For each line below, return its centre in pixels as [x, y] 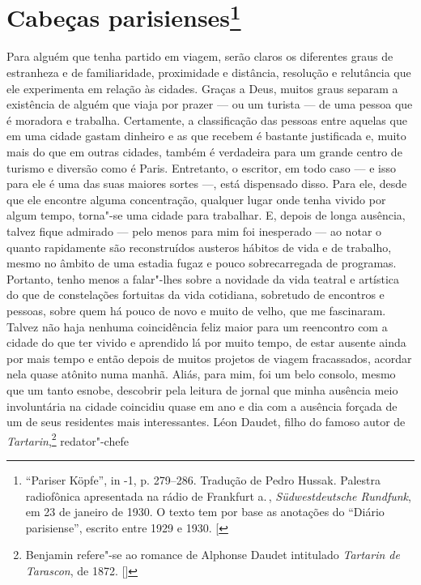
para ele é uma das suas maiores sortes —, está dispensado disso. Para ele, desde [207, 184]
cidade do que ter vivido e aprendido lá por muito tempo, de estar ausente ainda [206, 342]
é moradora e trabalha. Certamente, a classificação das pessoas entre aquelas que [207, 120]
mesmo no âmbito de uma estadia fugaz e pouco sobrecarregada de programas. [202, 263]
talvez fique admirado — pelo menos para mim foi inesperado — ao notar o [194, 231]
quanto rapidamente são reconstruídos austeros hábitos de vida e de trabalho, [199, 247]
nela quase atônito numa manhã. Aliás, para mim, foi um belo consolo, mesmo [201, 374]
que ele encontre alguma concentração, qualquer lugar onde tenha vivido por [196, 199]
